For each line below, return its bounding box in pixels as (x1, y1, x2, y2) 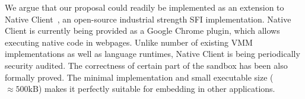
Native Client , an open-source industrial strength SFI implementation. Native (5, 12, 291, 25)
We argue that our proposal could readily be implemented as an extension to (5, 1, 284, 13)
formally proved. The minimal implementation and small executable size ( (5, 71, 274, 83)
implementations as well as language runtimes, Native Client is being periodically (5, 47, 300, 60)
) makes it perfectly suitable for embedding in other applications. (38, 82, 275, 95)
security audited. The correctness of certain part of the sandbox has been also (5, 59, 288, 71)
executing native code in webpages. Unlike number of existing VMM (5, 36, 253, 48)
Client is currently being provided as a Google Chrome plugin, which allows (5, 24, 280, 37)
